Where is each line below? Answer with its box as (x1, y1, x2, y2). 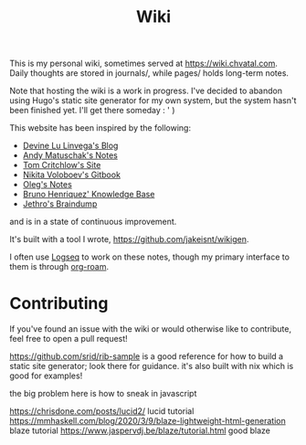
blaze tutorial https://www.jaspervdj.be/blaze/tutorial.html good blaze (9, 425, 271, 436)
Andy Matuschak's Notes (22, 150, 119, 161)
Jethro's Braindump (22, 198, 98, 209)
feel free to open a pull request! (9, 334, 128, 344)
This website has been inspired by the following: (9, 122, 192, 133)
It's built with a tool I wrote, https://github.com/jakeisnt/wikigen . (9, 234, 249, 245)
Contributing (9, 293, 109, 314)
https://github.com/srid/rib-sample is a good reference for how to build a (9, 351, 284, 362)
